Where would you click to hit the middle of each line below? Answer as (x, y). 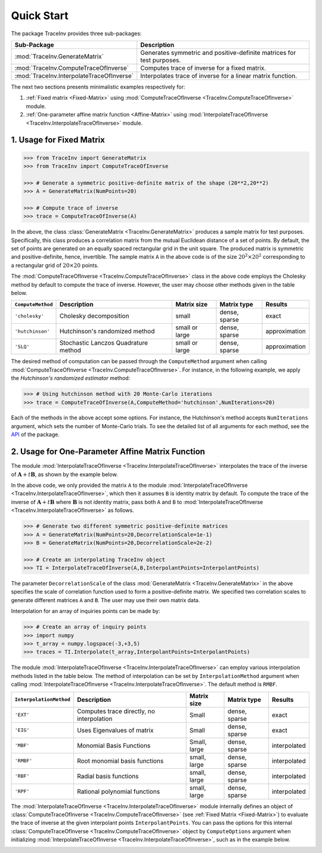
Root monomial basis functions (120, 760)
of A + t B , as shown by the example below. (65, 474)
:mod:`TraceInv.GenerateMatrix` (59, 56)
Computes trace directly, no (116, 711)
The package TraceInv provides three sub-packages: (76, 33)
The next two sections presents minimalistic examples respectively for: (98, 87)
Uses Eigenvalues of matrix (115, 730)
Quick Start (40, 16)
